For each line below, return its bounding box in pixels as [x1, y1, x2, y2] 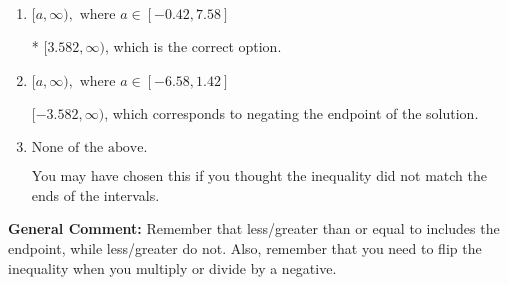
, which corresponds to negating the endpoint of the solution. [104, 102, 479, 123]
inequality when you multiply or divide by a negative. [8, 257, 337, 278]
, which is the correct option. [104, 36, 282, 56]
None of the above [31, 141, 144, 156]
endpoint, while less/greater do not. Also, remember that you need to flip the [8, 237, 482, 258]
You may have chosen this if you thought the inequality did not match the [31, 165, 487, 186]
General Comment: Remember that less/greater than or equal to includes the [8, 218, 500, 239]
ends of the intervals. [31, 184, 160, 205]
